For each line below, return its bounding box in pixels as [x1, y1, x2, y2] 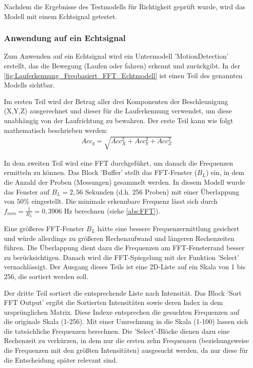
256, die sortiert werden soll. [4, 271, 89, 281]
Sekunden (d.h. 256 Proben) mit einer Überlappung [85, 186, 239, 196]
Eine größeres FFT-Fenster [4, 223, 84, 233]
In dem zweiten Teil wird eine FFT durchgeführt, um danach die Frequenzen [4, 157, 234, 168]
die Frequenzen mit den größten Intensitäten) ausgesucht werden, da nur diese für [4, 345, 248, 355]
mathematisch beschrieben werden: [4, 125, 108, 135]
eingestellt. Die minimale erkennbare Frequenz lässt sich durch [31, 196, 218, 206]
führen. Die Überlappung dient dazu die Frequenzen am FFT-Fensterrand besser [4, 242, 245, 253]
